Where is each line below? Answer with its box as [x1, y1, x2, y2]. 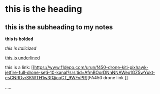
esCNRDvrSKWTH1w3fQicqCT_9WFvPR [5, 75, 86, 80]
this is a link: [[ [5, 65, 35, 70]
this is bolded [5, 36, 33, 42]
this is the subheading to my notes [5, 23, 113, 31]
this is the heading [5, 3, 82, 15]
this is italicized [5, 46, 37, 51]
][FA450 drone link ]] [86, 75, 128, 80]
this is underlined [5, 55, 40, 61]
